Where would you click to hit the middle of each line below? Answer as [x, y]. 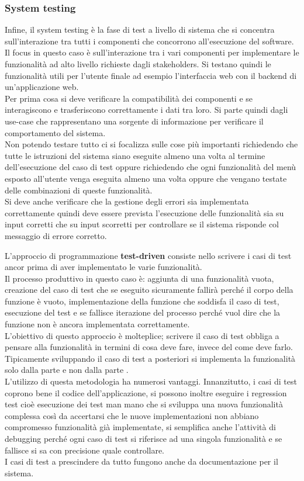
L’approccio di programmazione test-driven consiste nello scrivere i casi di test [148, 255]
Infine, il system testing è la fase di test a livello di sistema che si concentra [140, 30]
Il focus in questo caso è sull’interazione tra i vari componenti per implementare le [152, 52]
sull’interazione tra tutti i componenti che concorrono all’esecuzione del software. [149, 41]
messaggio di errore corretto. [56, 235]
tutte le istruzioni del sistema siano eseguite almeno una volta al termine [135, 155]
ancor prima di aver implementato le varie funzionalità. [103, 267]
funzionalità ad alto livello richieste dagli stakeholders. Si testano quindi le [138, 64]
